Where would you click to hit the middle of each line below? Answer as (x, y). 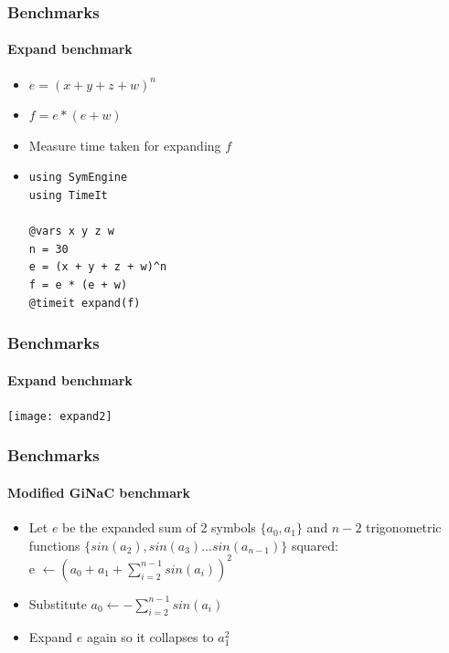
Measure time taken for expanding (125, 145)
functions (54, 545)
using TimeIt (68, 196)
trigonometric (404, 527)
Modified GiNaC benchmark (99, 492)
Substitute (58, 603)
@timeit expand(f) (85, 303)
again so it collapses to (150, 636)
